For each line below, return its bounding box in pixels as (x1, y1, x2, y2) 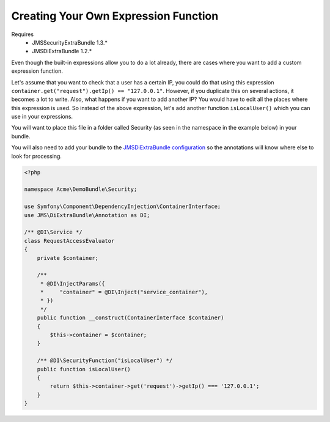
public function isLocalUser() (37, 366, 131, 372)
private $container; (37, 254, 99, 261)
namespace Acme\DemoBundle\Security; (24, 186, 137, 193)
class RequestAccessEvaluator (24, 237, 115, 244)
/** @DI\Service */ (24, 229, 82, 235)
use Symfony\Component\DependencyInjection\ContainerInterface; (24, 203, 221, 210)
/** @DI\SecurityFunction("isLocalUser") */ (37, 357, 173, 364)
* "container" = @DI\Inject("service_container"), (40, 289, 208, 296)
